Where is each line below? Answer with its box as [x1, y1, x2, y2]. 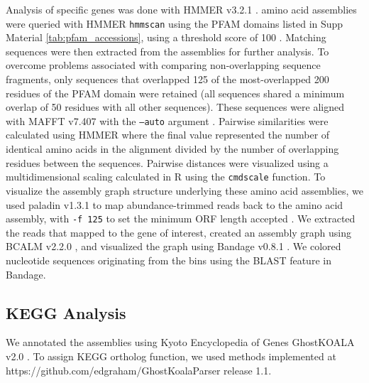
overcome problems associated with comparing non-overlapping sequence [6, 58, 321, 72]
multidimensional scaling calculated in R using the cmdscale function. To [6, 169, 326, 184]
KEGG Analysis [6, 301, 126, 323]
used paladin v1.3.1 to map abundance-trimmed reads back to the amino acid [6, 197, 343, 212]
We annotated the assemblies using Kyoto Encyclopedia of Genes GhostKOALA [6, 335, 355, 350]
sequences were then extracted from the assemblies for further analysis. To [6, 43, 329, 58]
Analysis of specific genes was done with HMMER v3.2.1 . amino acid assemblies [6, 2, 357, 16]
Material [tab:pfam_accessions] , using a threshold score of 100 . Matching [6, 30, 326, 45]
